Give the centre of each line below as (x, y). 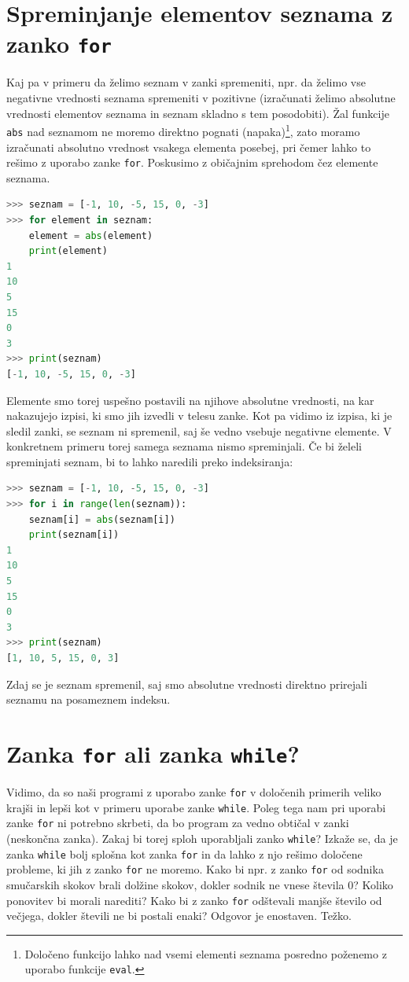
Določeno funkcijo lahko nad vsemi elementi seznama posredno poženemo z (206, 953)
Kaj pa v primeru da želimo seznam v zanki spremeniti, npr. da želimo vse (186, 82)
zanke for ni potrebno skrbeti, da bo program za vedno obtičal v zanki (178, 823)
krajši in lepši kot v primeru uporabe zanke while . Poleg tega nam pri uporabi (196, 807)
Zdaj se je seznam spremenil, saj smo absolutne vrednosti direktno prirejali (187, 684)
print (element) (68, 251)
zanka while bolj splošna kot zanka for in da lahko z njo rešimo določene (184, 853)
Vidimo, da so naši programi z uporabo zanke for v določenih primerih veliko (194, 792)
